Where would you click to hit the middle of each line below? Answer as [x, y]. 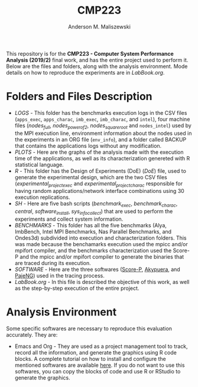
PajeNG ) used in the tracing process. [59, 276]
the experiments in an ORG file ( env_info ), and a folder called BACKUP [100, 139]
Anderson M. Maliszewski [99, 27]
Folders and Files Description [79, 97]
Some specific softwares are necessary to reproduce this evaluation [89, 328]
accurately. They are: [32, 335]
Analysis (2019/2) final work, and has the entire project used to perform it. [97, 60]
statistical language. [39, 165]
